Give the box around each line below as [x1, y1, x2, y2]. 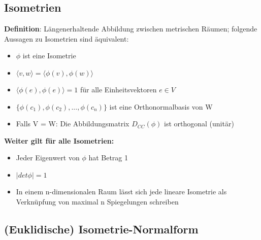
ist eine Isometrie [22, 50, 76, 61]
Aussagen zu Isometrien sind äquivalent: [4, 33, 129, 44]
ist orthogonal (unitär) [164, 118, 234, 129]
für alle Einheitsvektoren [80, 84, 157, 94]
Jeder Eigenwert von [16, 152, 80, 163]
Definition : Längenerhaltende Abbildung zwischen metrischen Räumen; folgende [4, 23, 257, 34]
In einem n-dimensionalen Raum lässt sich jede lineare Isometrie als [16, 186, 227, 196]
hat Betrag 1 [88, 152, 128, 163]
